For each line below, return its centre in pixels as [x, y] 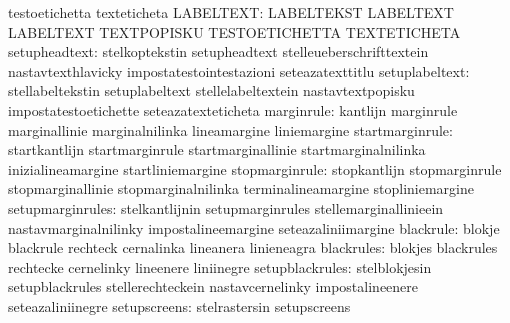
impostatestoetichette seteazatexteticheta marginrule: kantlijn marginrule [233, 109]
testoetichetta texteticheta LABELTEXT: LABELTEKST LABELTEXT [231, 12]
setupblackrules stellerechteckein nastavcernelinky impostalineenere [213, 286]
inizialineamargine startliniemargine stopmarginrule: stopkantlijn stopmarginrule [255, 168]
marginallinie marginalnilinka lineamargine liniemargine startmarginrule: [230, 129]
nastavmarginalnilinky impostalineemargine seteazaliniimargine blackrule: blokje [254, 227]
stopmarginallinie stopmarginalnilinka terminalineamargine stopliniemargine [241, 188]
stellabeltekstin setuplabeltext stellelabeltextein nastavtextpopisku [211, 90]
